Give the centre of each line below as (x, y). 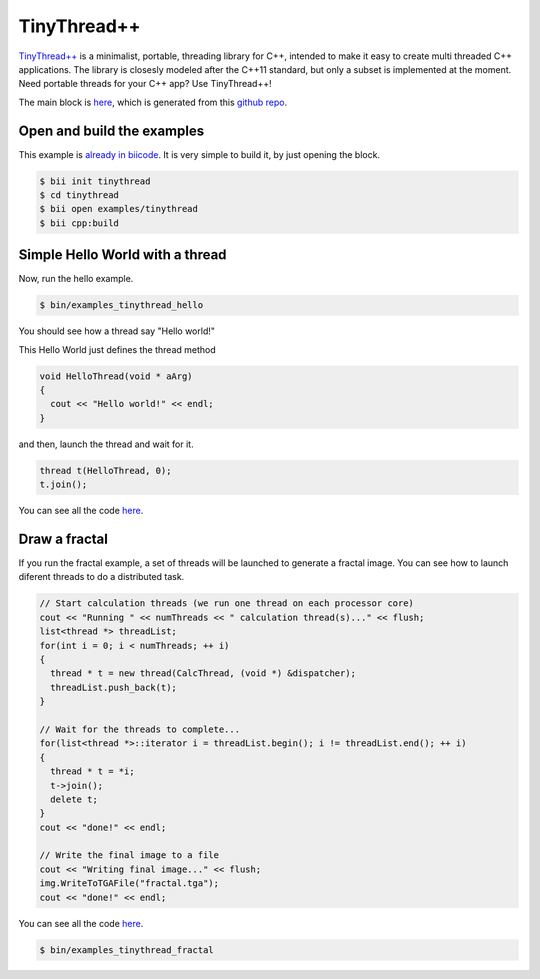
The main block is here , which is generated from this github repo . (153, 102)
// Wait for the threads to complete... (139, 729)
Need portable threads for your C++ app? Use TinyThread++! (145, 84)
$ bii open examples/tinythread (119, 209)
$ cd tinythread (79, 195)
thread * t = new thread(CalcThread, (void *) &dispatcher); (203, 673)
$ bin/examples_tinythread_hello (121, 305)
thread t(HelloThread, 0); (105, 470)
